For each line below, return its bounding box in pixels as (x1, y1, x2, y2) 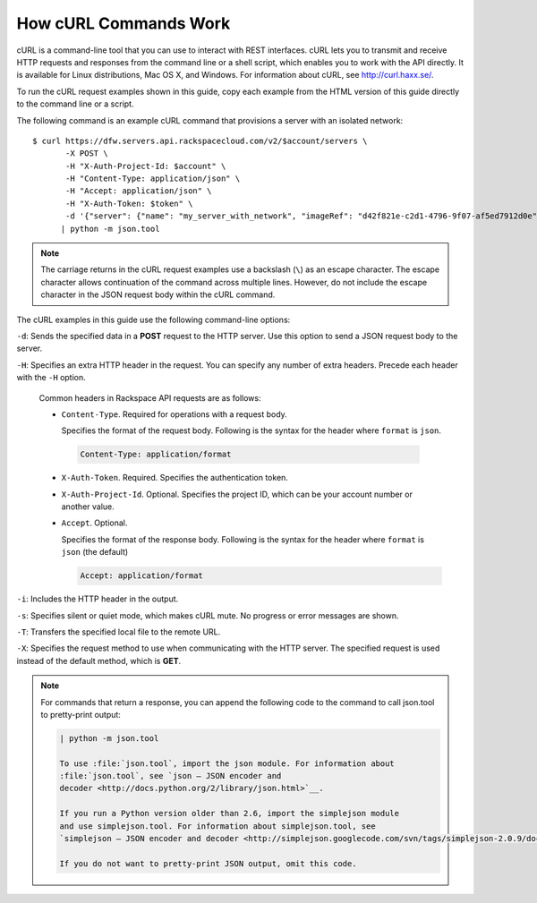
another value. (61, 501, 115, 512)
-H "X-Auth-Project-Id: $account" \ (65, 161, 226, 171)
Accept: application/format (80, 571, 203, 581)
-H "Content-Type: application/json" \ (65, 174, 241, 183)
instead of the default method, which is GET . (16, 655, 182, 666)
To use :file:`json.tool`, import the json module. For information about (59, 758, 396, 769)
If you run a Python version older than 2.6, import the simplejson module (59, 808, 400, 819)
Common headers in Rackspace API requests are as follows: (38, 392, 261, 403)
